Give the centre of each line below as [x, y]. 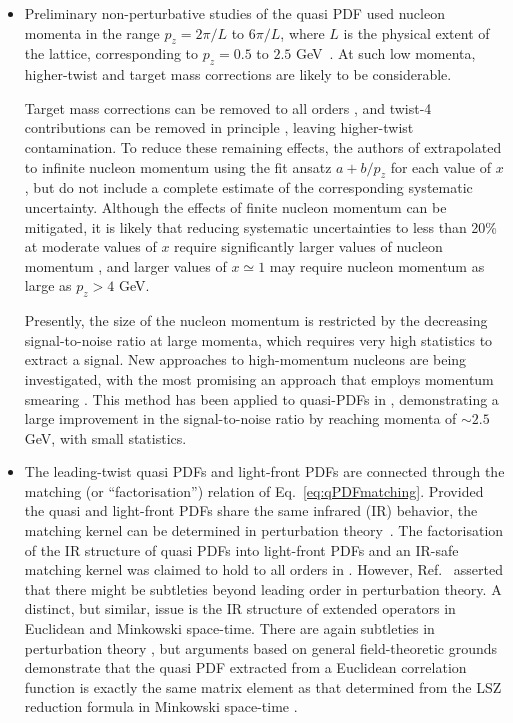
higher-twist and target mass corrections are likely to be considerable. [238, 74]
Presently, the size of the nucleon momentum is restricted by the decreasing [256, 320]
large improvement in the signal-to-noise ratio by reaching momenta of [240, 418]
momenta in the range [92, 32]
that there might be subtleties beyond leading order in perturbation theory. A [263, 588]
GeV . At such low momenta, [385, 53]
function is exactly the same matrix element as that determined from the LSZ [263, 686]
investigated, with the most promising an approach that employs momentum [259, 378]
